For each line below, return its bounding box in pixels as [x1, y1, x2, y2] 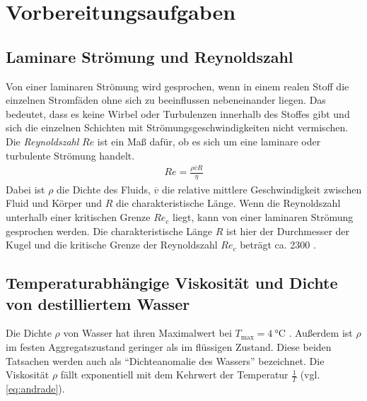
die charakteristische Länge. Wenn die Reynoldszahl [116, 196, 341, 210]
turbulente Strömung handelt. [6, 148, 135, 162]
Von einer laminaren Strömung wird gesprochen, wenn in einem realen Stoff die [6, 78, 349, 93]
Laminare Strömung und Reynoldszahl [6, 45, 293, 67]
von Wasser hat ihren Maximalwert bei [63, 325, 232, 340]
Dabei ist [6, 181, 45, 196]
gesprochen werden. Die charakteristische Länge [6, 223, 213, 238]
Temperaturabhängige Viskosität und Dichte [6, 272, 338, 294]
